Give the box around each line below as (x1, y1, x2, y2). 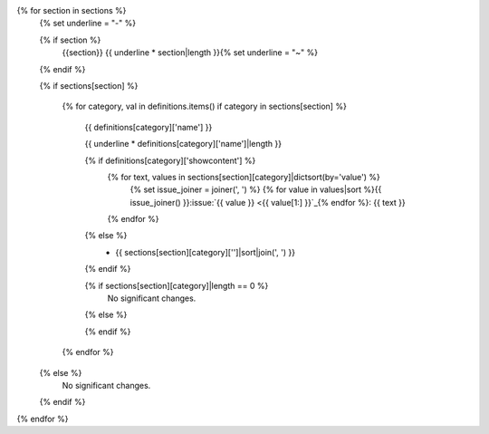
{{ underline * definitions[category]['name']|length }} (84, 139, 283, 149)
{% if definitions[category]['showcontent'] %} (84, 155, 256, 166)
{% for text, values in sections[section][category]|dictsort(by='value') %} (107, 171, 380, 182)
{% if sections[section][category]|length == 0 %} (84, 280, 269, 291)
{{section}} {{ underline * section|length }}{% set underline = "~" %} (62, 47, 319, 58)
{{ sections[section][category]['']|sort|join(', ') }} (115, 246, 296, 257)
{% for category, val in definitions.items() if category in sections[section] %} (62, 101, 348, 112)
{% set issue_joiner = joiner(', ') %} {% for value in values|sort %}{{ (129, 184, 382, 195)
